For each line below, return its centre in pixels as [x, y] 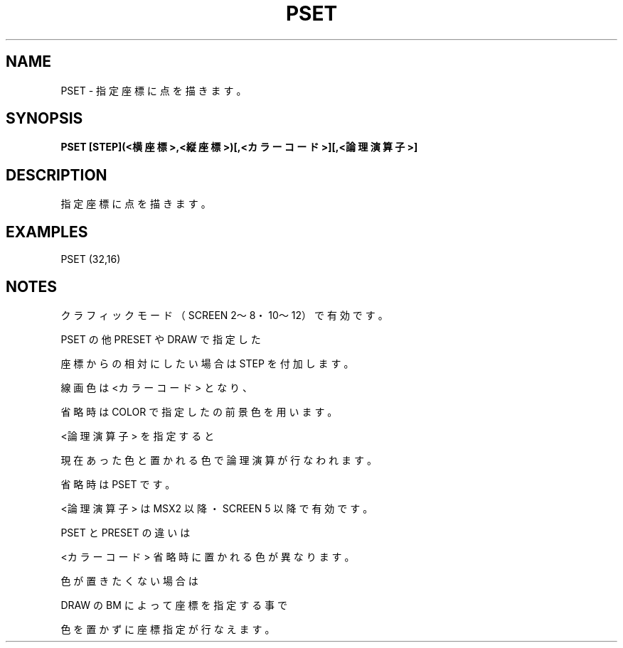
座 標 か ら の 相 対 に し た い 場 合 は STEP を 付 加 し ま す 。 [207, 363]
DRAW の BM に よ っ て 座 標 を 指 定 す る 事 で [174, 605]
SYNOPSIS [44, 119]
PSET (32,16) [91, 259]
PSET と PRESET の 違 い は [126, 532]
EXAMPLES [47, 232]
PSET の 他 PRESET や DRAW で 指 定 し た [161, 339]
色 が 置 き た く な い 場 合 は [129, 580]
